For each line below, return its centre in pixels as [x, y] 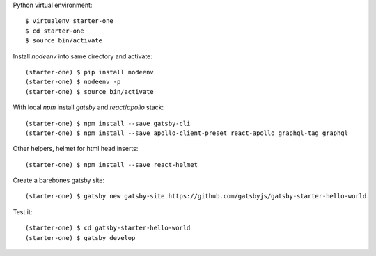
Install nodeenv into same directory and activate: [83, 56]
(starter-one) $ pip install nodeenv [90, 72]
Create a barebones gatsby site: [59, 180]
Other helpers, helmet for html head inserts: [76, 149]
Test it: [23, 211]
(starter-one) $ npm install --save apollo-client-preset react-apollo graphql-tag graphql [187, 133]
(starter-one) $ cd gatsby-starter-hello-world [108, 228]
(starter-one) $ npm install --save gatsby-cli [108, 123]
